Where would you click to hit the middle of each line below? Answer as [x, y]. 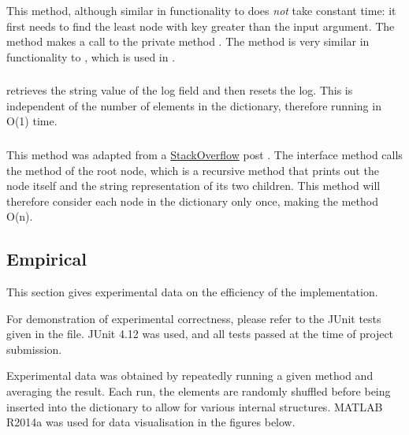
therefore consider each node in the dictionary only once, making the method [192, 201]
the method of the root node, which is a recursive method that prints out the [193, 170]
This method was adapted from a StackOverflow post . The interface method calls [204, 154]
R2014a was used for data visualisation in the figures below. [151, 422]
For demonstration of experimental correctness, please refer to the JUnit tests [194, 318]
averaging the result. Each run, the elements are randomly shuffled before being [199, 391]
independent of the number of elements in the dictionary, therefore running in [194, 105]
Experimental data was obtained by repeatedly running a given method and [190, 376]
